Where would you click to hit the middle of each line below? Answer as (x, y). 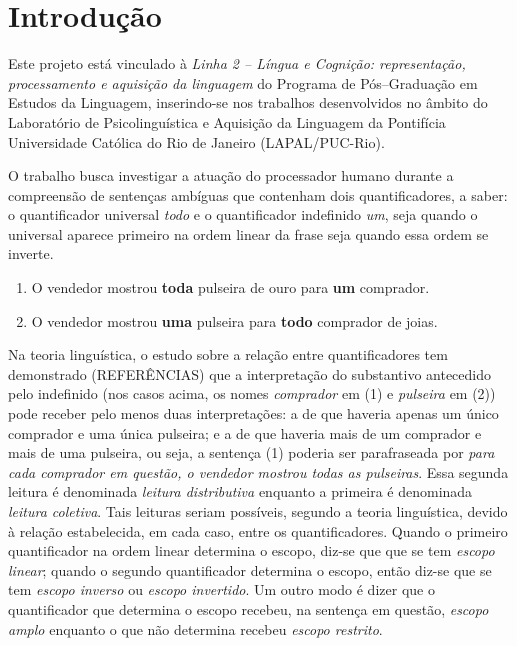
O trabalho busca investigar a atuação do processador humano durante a (231, 175)
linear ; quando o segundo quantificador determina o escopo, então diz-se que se (250, 569)
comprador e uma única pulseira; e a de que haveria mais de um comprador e (245, 432)
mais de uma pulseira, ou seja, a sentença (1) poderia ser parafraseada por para (251, 452)
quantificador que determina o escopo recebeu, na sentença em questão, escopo (248, 608)
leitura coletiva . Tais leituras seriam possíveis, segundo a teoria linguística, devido (258, 511)
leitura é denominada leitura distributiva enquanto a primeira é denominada (240, 491)
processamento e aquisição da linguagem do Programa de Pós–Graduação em (243, 82)
